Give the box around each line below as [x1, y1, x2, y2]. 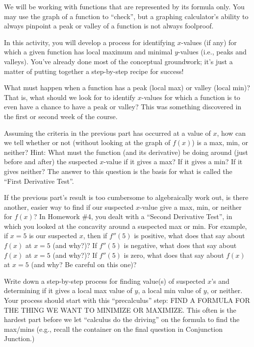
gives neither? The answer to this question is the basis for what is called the [4, 166, 232, 176]
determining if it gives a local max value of [4, 285, 132, 296]
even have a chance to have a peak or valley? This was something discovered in [4, 101, 242, 112]
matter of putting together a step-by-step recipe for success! [4, 66, 184, 76]
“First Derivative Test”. [4, 175, 74, 186]
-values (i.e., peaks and [178, 47, 247, 57]
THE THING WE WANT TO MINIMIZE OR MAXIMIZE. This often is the [4, 304, 236, 315]
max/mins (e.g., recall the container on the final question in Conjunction [4, 323, 223, 334]
